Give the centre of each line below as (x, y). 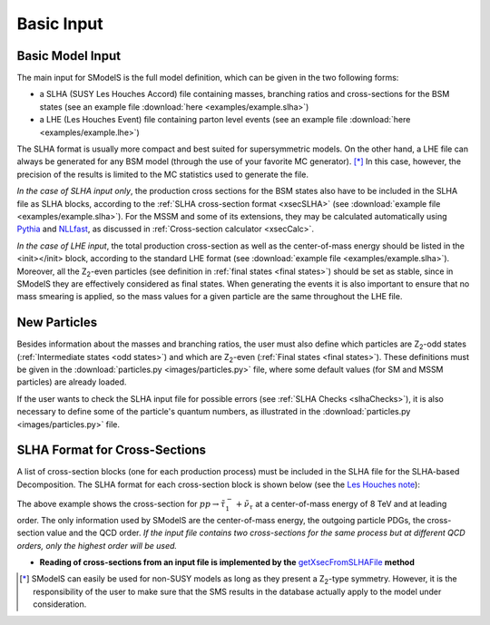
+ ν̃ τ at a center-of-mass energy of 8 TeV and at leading (341, 505)
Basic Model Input (69, 56)
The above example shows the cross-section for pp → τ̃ (121, 504)
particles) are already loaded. (72, 382)
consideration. (60, 604)
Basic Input (60, 24)
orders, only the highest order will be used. (97, 545)
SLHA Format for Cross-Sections (112, 450)
